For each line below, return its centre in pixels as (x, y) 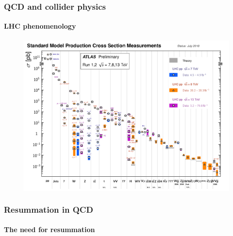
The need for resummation (50, 229)
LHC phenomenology (40, 26)
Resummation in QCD (49, 210)
